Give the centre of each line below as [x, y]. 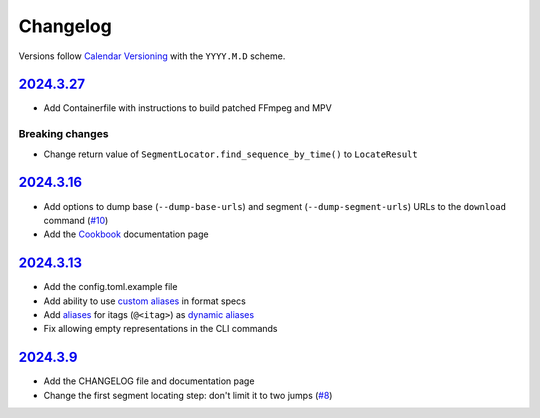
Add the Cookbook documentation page [126, 234]
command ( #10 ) [76, 220]
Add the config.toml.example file [110, 287]
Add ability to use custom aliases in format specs [145, 301]
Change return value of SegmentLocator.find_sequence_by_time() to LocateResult [231, 154]
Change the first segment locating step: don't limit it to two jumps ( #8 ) [188, 395]
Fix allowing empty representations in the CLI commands [161, 329]
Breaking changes [63, 134]
